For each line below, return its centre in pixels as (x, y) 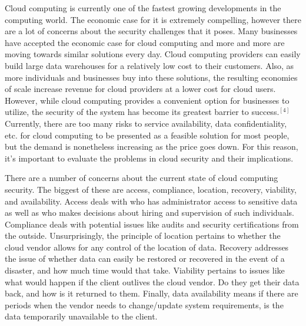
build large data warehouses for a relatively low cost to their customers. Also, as (149, 65)
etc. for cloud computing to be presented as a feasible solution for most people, (147, 135)
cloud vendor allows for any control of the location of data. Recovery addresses (147, 247)
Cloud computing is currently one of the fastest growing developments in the (143, 8)
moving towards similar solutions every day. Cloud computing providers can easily (153, 54)
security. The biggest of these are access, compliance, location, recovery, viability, (151, 189)
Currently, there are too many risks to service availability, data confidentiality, (146, 123)
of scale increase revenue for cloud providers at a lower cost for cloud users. (140, 89)
